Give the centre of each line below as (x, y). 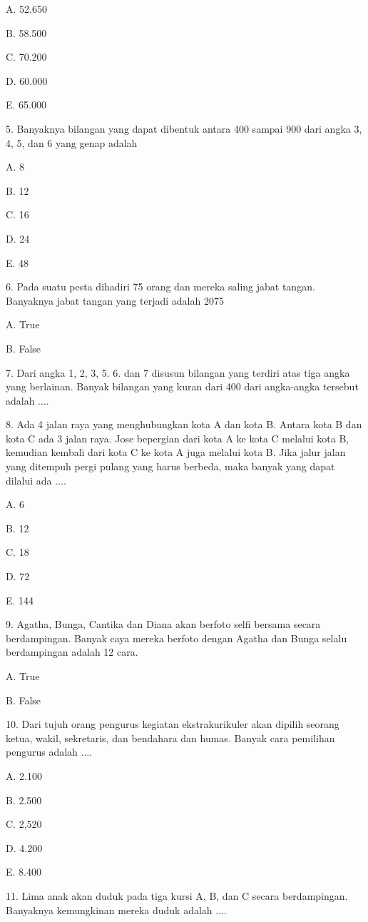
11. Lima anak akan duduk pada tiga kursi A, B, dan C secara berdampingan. (177, 895)
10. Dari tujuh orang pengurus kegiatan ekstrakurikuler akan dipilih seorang (173, 724)
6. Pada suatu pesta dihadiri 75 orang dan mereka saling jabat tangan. (160, 287)
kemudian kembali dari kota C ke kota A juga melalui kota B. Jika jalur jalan (176, 452)
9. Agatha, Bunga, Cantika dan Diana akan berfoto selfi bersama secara (163, 624)
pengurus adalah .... (49, 752)
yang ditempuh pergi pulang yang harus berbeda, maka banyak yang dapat (170, 466)
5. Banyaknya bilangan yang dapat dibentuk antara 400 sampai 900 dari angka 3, (184, 128)
